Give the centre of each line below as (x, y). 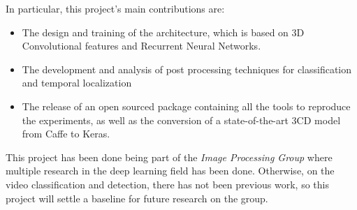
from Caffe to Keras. (66, 134)
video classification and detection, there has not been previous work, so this (167, 184)
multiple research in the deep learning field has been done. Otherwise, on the (170, 171)
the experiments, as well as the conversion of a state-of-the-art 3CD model (181, 120)
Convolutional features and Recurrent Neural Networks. (141, 46)
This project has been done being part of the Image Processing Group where (169, 157)
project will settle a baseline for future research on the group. (137, 198)
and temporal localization (77, 83)
